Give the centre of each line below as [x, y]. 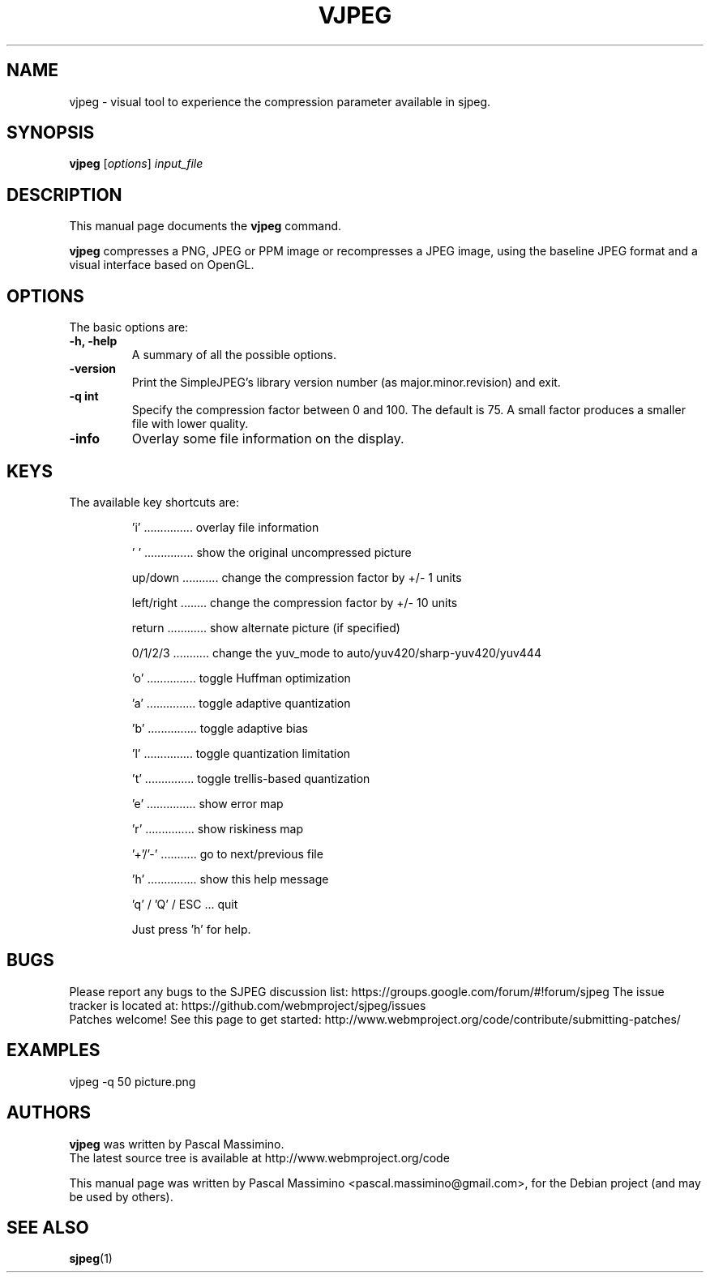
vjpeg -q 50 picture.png [133, 1081]
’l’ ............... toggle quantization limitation [241, 753]
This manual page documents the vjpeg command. [205, 226]
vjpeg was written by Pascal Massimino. [177, 1144]
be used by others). [121, 1196]
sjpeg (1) [91, 1259]
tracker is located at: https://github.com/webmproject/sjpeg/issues [248, 1005]
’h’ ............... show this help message [230, 879]
